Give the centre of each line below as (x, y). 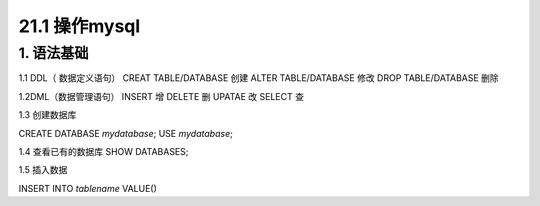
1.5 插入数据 (43, 170)
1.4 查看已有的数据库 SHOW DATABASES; (103, 151)
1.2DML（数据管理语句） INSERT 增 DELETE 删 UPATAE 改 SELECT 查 (161, 96)
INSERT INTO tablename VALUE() (87, 188)
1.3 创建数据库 (47, 115)
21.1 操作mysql (79, 26)
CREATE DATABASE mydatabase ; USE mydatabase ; (126, 133)
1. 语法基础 (53, 53)
